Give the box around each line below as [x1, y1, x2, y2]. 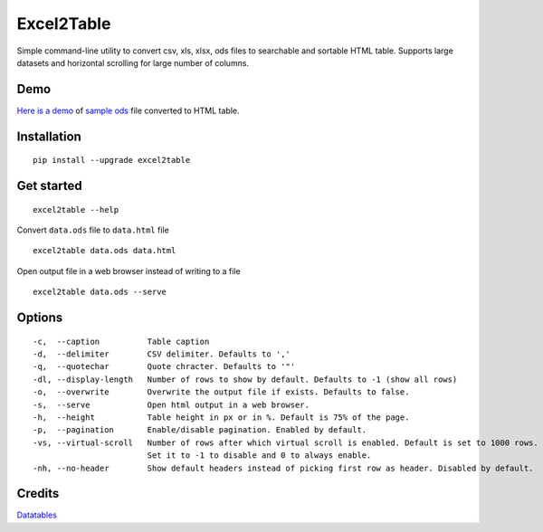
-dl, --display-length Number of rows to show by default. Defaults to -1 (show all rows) [33, 374, 458, 385]
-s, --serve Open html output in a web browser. [33, 399, 310, 410]
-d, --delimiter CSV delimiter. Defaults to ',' [33, 349, 291, 359]
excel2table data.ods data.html [33, 245, 176, 256]
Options [16, 310, 63, 326]
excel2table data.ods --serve [33, 287, 167, 298]
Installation [16, 128, 81, 144]
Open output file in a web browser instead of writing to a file [16, 265, 241, 276]
